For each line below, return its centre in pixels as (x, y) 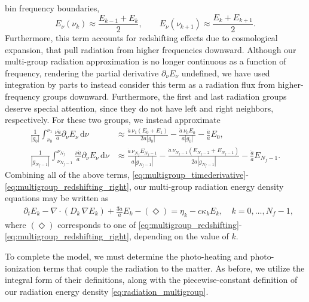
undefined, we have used (226, 73)
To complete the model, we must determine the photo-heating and (126, 256)
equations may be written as (57, 198)
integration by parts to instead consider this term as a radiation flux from (140, 84)
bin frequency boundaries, (52, 8)
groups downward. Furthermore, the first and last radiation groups (165, 96)
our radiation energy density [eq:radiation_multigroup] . (107, 291)
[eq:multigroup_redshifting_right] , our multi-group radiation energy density (144, 186)
